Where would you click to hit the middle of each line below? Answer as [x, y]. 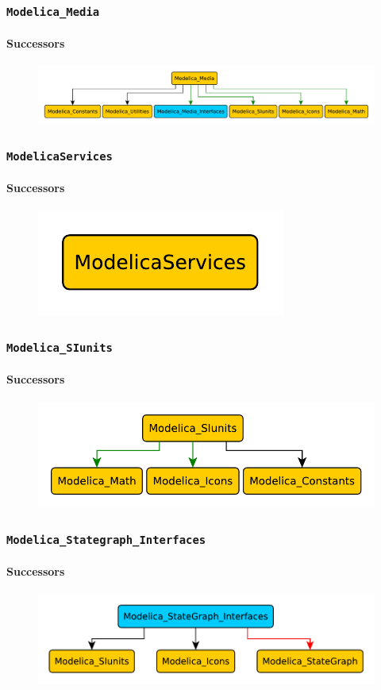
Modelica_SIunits [60, 347]
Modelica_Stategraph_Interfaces [106, 540]
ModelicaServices [60, 156]
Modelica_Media [53, 12]
